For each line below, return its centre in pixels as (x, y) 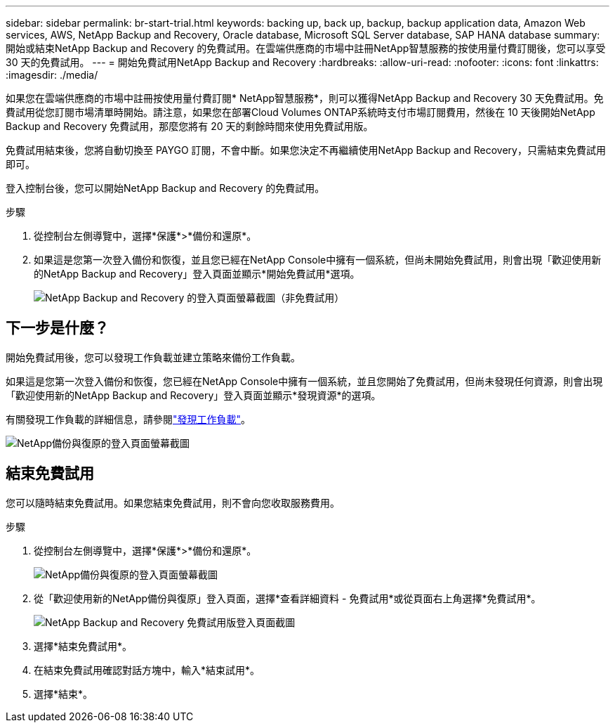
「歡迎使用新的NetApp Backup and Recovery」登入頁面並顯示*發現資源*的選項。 (193, 395)
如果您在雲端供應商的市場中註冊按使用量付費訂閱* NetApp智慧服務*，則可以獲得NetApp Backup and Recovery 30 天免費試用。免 (305, 98)
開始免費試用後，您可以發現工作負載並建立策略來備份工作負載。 (153, 357)
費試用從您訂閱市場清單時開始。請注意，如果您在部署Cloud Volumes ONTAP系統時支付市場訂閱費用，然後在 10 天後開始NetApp (300, 112)
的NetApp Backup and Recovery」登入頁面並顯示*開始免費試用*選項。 (197, 274)
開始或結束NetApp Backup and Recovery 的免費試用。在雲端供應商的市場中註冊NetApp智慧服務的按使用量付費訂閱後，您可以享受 (306, 48)
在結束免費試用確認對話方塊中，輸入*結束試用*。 (147, 670)
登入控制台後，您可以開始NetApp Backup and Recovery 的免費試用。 (165, 188)
